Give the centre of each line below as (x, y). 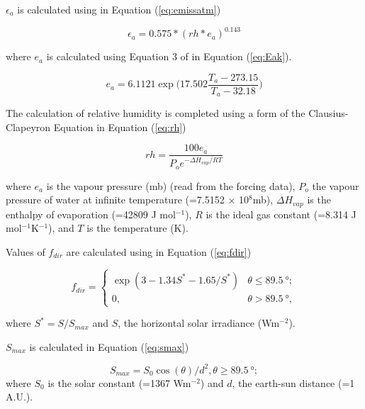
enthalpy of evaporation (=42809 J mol (91, 214)
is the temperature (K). (137, 228)
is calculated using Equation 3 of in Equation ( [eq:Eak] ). (169, 56)
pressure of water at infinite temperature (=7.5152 (115, 200)
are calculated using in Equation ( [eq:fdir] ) (159, 251)
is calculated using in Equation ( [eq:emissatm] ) (119, 9)
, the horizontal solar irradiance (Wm (199, 323)
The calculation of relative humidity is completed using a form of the (156, 113)
